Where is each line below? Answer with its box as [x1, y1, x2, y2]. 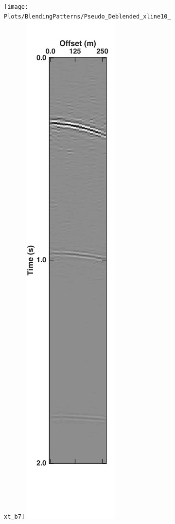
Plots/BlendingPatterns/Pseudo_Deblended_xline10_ [4, 13, 171, 20]
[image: [4, 3, 29, 10]
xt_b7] [4, 513, 25, 521]
